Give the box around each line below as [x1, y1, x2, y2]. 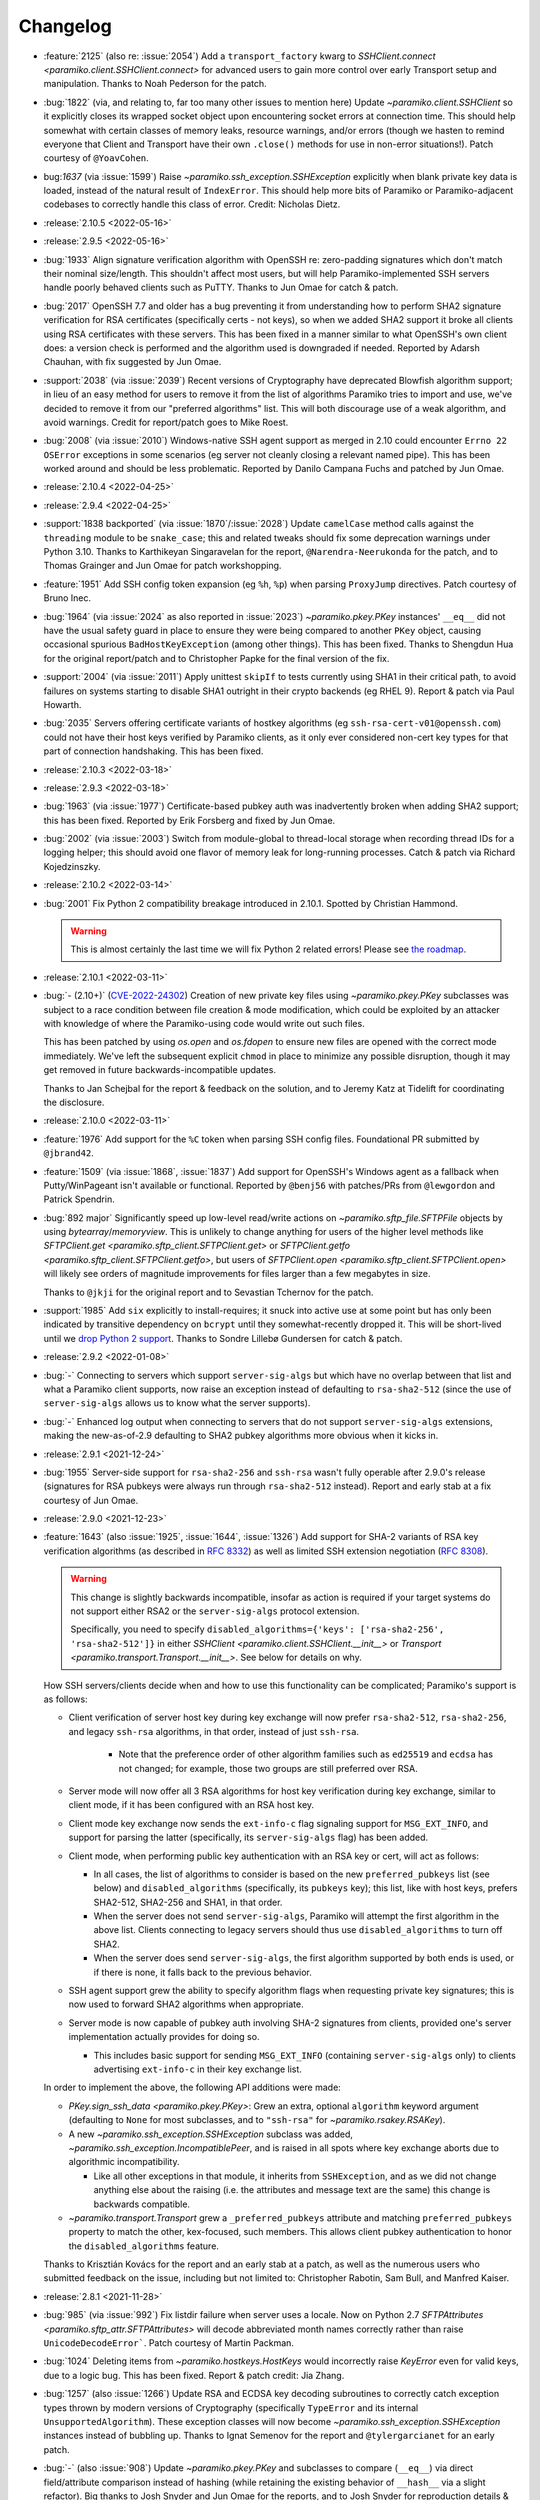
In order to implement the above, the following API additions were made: [43, 2081, 342, 2094]
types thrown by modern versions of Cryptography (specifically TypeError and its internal [43, 2401, 419, 2414]
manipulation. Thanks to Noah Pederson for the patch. [43, 78, 267, 90]
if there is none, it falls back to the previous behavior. [93, 1966, 312, 1978]
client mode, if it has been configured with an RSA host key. [68, 1799, 315, 1811]
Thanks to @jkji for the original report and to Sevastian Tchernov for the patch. [43, 1286, 374, 1298]
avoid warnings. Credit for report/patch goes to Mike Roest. [43, 416, 289, 428]
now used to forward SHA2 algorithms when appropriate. [68, 1998, 304, 2010]
